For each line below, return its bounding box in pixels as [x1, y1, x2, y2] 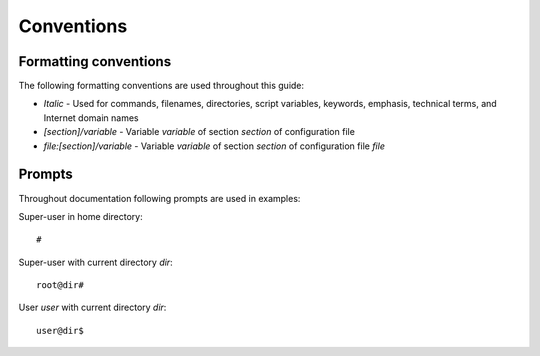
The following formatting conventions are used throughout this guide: [18, 80, 305, 92]
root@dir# [36, 280, 84, 291]
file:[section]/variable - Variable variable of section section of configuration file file [43, 140, 385, 152]
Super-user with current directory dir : [18, 256, 174, 268]
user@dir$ [36, 325, 84, 336]
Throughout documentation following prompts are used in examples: [18, 192, 301, 204]
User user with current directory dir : [18, 301, 167, 314]
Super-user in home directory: [18, 210, 144, 222]
